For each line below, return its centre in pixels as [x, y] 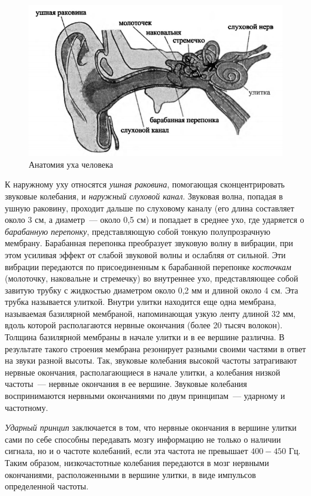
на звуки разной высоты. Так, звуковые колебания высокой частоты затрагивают [151, 360]
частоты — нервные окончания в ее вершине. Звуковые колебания [126, 384]
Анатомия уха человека [71, 164]
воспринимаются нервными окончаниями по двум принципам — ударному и [145, 396]
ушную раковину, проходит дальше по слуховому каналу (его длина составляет [150, 208]
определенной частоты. [47, 486]
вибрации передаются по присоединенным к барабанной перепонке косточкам [148, 266]
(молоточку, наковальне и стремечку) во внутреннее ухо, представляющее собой [152, 278]
